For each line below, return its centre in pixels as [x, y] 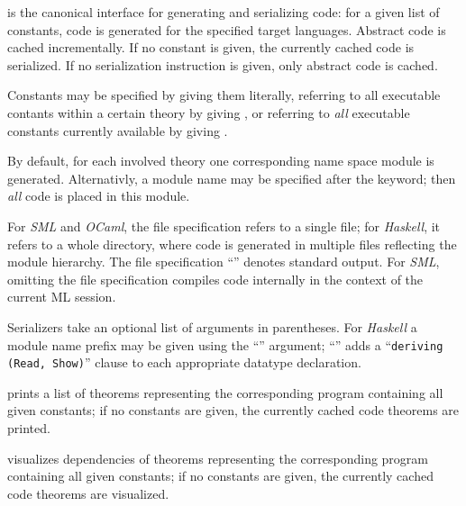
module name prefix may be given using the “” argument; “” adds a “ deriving [225, 344]
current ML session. [62, 297]
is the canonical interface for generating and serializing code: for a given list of [224, 12]
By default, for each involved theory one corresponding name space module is [221, 161]
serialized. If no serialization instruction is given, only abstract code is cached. [223, 64]
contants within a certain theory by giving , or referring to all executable [209, 112]
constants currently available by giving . [118, 130]
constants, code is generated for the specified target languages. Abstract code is [227, 29]
